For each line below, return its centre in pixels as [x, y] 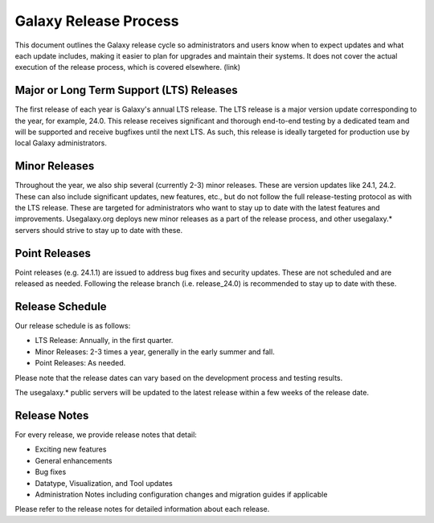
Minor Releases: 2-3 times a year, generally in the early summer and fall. [155, 351]
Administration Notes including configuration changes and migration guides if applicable [181, 494]
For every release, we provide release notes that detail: [106, 435]
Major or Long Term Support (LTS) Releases [126, 90]
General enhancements [74, 460]
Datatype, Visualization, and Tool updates [104, 483]
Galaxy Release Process [97, 21]
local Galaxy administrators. [61, 143]
